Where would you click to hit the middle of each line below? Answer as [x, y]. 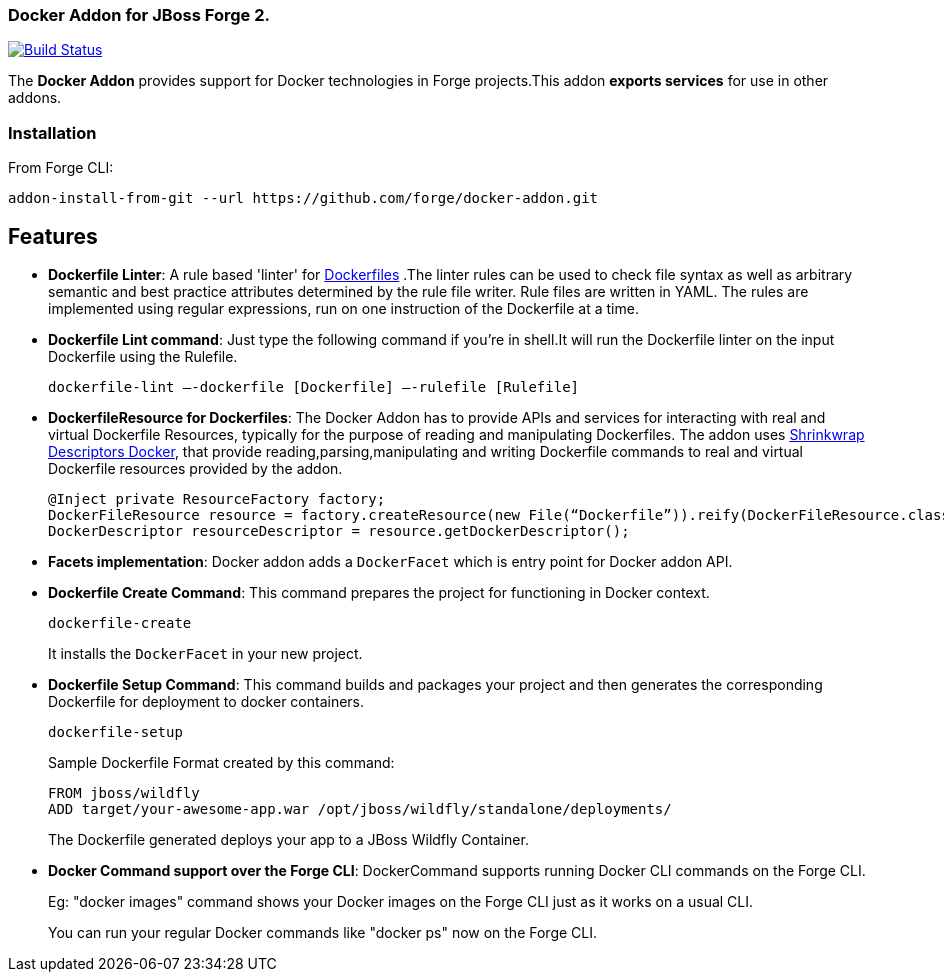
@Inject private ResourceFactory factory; [217, 498]
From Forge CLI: [61, 168]
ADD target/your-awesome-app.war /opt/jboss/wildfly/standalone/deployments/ [360, 808]
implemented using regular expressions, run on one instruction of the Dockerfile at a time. [343, 308]
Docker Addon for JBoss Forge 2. [139, 15]
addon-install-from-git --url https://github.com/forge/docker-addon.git [303, 198]
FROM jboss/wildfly [124, 792]
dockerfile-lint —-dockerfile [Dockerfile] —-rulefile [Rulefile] [314, 386]
